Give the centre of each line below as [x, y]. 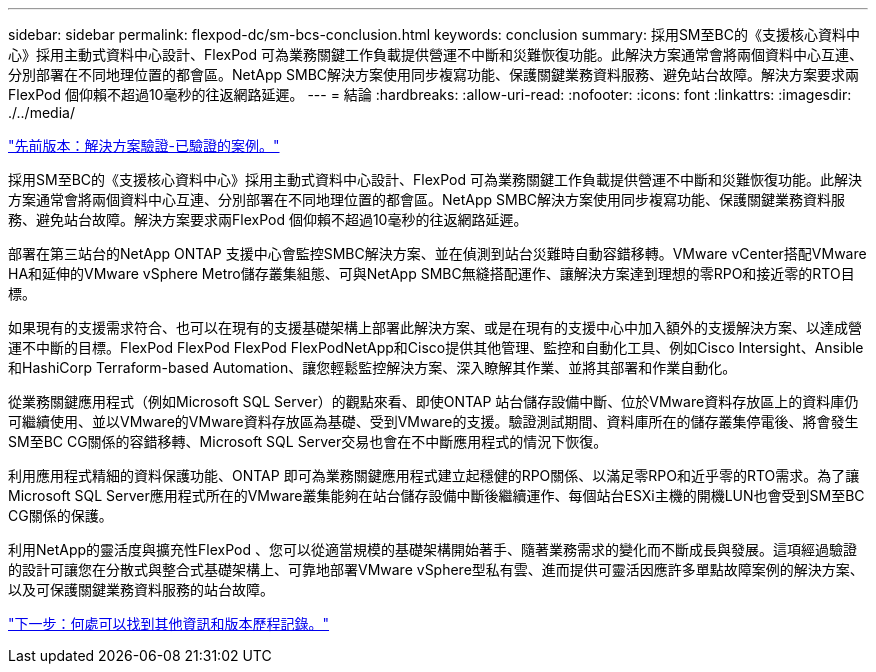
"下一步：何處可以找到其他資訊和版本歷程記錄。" [169, 623]
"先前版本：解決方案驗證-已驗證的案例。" [144, 145]
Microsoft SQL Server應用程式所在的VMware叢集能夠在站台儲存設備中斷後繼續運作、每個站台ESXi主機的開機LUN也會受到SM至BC [436, 495]
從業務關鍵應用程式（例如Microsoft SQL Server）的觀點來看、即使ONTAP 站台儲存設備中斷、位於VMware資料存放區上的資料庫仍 [433, 401]
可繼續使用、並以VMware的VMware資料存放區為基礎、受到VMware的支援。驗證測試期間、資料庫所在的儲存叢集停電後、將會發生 [433, 421]
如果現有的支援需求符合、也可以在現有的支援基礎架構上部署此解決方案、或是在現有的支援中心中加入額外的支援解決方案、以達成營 [435, 327]
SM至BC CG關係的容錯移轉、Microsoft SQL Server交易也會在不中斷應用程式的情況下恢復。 [308, 441]
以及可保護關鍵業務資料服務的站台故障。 [141, 589]
